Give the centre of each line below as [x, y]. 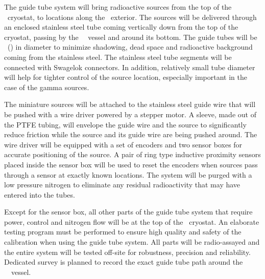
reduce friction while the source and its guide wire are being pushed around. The [131, 134]
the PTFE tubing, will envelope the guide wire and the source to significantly [125, 124]
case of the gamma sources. [47, 87]
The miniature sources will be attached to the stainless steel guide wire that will [130, 104]
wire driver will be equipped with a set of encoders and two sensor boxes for [123, 144]
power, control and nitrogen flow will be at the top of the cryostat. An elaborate [132, 221]
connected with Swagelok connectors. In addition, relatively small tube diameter [130, 67]
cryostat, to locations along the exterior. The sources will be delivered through [132, 17]
